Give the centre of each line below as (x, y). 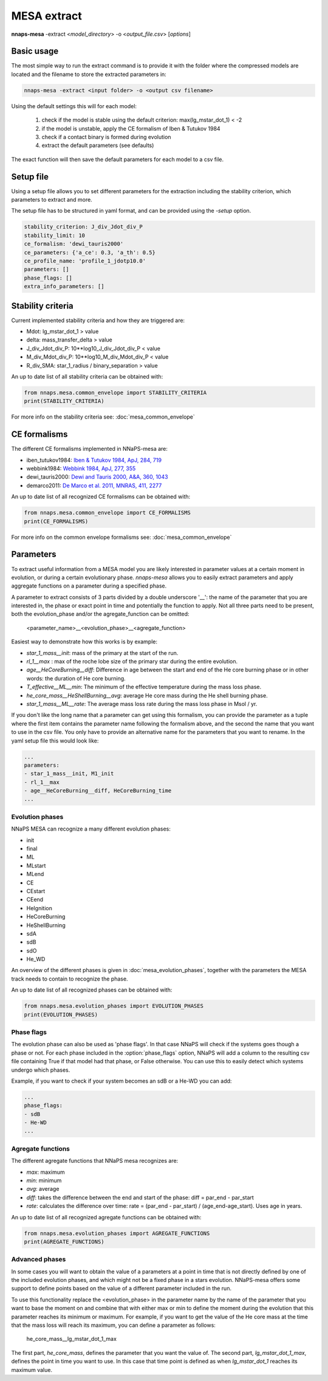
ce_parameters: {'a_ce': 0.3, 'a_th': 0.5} (90, 252)
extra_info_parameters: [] (64, 286)
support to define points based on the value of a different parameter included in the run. (121, 1289)
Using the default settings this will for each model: (74, 106)
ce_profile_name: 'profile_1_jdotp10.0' (85, 261)
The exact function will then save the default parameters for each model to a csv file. (118, 159)
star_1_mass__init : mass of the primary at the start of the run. (102, 653)
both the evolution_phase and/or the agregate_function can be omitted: (100, 614)
